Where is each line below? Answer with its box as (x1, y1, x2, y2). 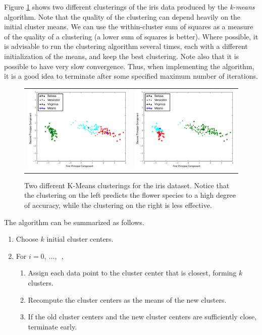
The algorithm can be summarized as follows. (4, 216, 144, 227)
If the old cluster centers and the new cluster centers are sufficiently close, (28, 311, 257, 322)
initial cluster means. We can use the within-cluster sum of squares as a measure (4, 21, 253, 32)
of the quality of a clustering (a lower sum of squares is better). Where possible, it (4, 31, 258, 41)
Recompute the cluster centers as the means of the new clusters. (28, 294, 227, 305)
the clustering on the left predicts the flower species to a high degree (24, 190, 236, 200)
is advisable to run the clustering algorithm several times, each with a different (4, 41, 248, 51)
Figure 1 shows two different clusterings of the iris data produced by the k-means (4, 2, 255, 12)
